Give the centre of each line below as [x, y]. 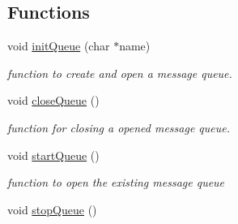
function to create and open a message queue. [120, 73]
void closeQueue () [53, 100]
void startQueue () [53, 155]
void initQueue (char [59, 46]
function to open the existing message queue [116, 182]
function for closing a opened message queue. [119, 127]
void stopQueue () [52, 209]
